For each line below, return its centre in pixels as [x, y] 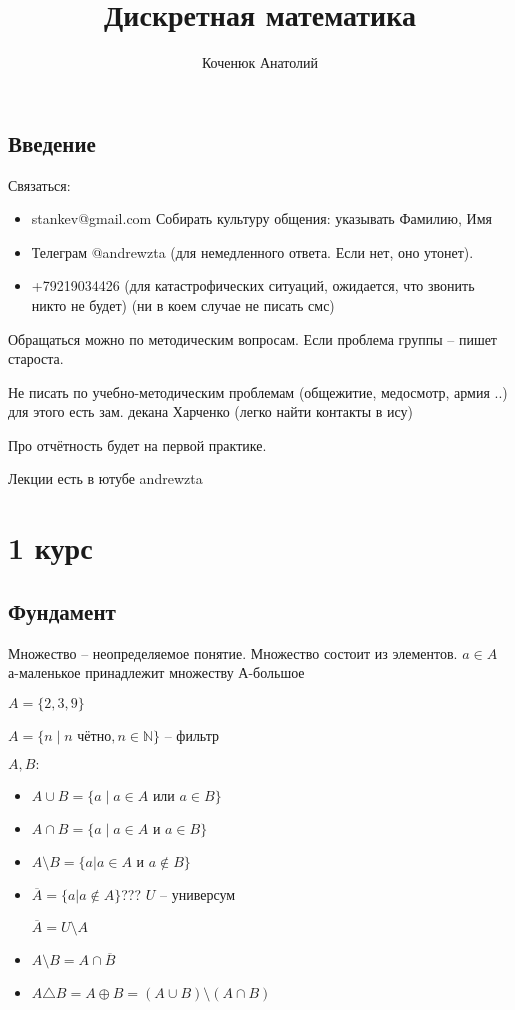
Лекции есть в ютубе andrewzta [105, 478]
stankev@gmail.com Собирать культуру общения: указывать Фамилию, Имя [261, 218]
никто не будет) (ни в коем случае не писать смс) [183, 304]
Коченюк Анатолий [260, 62]
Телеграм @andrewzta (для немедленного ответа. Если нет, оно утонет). [252, 251]
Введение [52, 142]
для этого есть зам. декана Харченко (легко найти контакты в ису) [211, 411]
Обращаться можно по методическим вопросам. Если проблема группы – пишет [252, 338]
